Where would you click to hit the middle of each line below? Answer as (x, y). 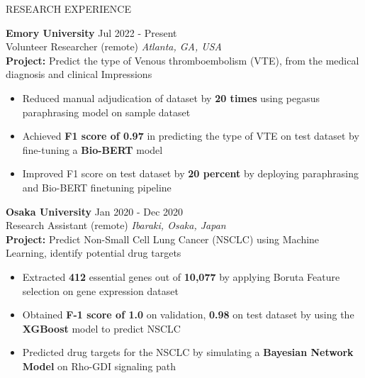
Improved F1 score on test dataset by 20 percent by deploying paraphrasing (191, 173)
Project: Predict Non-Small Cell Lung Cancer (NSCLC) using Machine (163, 239)
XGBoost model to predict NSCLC (101, 328)
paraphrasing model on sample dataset (106, 112)
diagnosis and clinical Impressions (79, 74)
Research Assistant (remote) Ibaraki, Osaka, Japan (116, 225)
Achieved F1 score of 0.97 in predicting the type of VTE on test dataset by (191, 136)
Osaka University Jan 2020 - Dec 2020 (95, 211)
